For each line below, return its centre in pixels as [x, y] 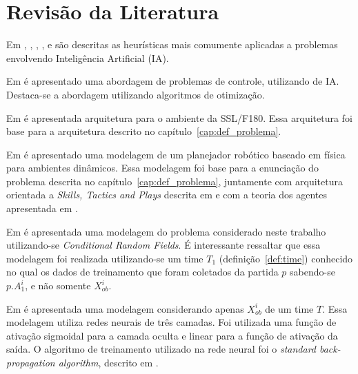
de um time [289, 308]
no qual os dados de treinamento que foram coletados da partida [142, 272]
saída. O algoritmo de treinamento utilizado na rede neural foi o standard [161, 349]
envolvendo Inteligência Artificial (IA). [88, 58]
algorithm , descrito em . [108, 362]
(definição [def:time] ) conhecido [286, 258]
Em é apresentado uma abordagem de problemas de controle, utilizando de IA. [173, 81]
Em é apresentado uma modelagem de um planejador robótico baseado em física [176, 154]
